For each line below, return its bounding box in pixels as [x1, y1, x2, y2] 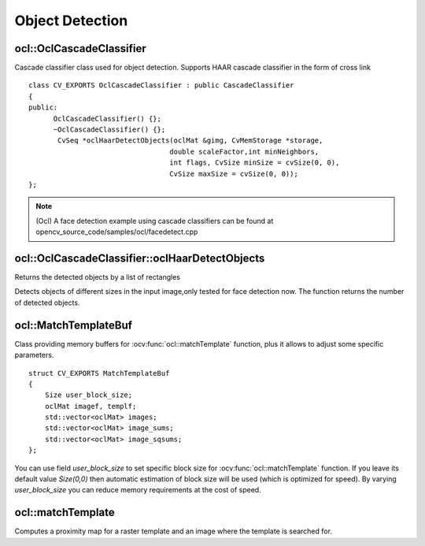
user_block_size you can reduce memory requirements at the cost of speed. [14, 485, 261, 495]
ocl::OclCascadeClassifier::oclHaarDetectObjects [14, 251, 265, 265]
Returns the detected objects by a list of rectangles [14, 273, 181, 282]
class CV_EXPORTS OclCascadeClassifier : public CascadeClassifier [28, 81, 294, 90]
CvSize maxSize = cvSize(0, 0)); [169, 169, 298, 178]
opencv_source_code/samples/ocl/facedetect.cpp [35, 227, 198, 236]
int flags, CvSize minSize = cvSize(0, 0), [169, 158, 340, 167]
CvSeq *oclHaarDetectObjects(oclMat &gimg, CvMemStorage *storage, [57, 136, 323, 145]
